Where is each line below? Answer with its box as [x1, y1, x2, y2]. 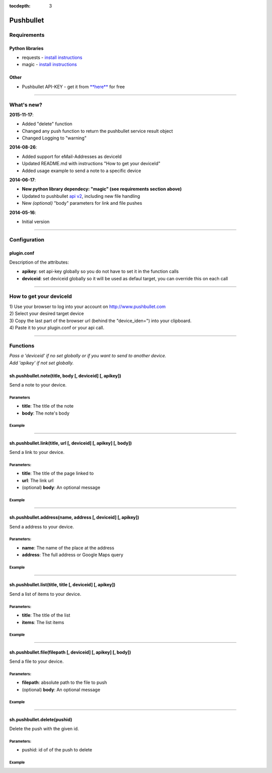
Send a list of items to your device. [9, 591, 82, 597]
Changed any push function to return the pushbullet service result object [22, 128, 173, 134]
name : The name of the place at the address [22, 545, 114, 551]
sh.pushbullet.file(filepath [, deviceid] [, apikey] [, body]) [9, 649, 131, 655]
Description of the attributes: [9, 259, 69, 265]
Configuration [9, 236, 45, 243]
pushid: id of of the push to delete [22, 747, 93, 753]
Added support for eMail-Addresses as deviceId [22, 153, 122, 160]
